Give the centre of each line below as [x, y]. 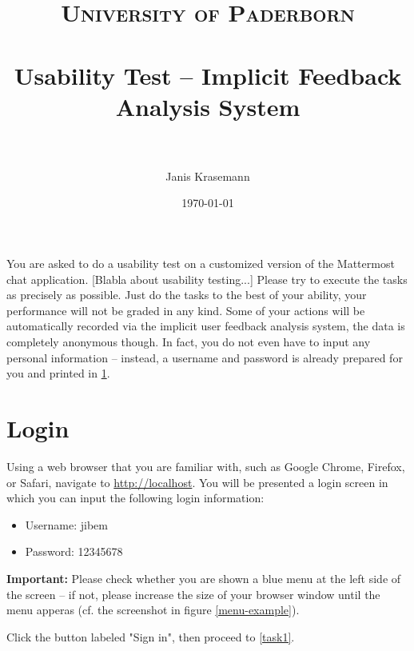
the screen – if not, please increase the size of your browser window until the [193, 594]
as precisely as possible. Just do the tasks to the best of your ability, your [187, 295]
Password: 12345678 [74, 551]
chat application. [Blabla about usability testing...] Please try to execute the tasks [207, 279]
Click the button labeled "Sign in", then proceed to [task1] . [151, 636]
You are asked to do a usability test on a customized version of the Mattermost [201, 264]
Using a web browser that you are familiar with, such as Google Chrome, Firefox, [206, 466]
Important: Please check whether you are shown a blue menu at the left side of [204, 578]
